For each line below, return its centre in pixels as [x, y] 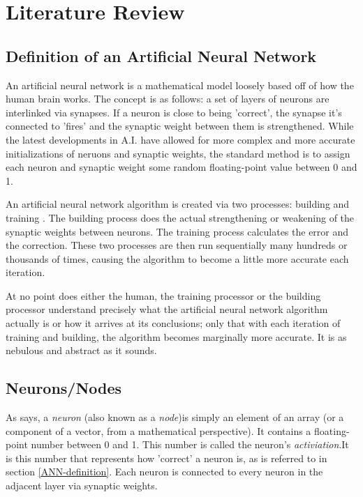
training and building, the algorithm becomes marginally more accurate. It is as [176, 336]
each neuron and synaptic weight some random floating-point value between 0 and [181, 167]
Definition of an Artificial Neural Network [161, 55]
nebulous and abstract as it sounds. [81, 350]
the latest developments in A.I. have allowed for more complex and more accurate [180, 139]
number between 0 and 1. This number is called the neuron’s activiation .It [190, 444]
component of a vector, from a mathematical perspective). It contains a [158, 430]
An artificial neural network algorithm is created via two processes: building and [178, 204]
